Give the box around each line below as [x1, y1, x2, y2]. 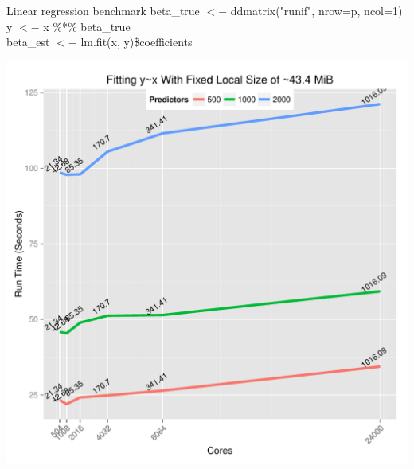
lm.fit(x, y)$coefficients [80, 33, 193, 50]
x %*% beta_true [43, 18, 131, 34]
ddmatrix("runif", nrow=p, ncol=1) [230, 2, 403, 18]
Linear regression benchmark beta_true [6, 2, 200, 18]
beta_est [6, 33, 50, 50]
